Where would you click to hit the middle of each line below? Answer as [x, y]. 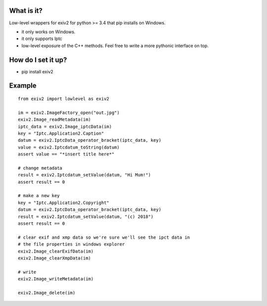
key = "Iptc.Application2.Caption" [61, 133]
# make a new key [39, 196]
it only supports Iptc [42, 39]
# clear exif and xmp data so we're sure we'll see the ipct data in [104, 237]
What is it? [26, 11]
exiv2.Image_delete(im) [47, 293]
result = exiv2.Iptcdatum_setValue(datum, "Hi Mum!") [84, 175]
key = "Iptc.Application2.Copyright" [64, 203]
